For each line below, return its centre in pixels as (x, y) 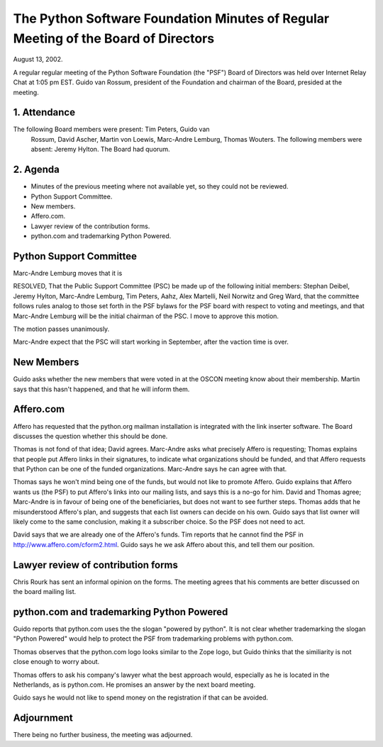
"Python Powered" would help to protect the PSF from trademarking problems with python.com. (153, 639)
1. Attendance (44, 112)
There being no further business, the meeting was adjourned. (103, 735)
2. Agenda (37, 170)
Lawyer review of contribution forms (96, 565)
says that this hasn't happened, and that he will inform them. (101, 389)
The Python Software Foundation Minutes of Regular (171, 18)
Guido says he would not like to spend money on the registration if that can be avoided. (141, 697)
